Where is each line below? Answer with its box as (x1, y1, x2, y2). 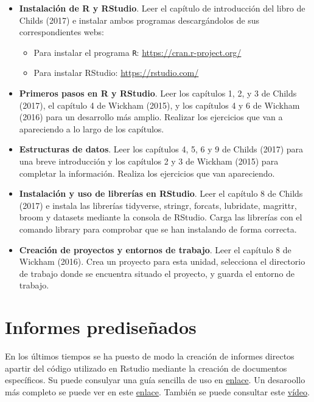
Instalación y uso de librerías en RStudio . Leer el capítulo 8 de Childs (19, 187, 303, 200)
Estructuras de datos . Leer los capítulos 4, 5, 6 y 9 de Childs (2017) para (19, 143, 304, 155)
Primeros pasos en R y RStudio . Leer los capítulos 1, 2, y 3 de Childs (19, 87, 297, 100)
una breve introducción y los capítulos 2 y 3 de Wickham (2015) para (19, 155, 279, 167)
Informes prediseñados (5, 315, 197, 339)
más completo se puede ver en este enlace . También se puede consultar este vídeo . (5, 385, 310, 398)
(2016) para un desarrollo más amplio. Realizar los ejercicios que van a (19, 111, 283, 123)
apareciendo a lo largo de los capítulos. (19, 122, 164, 135)
